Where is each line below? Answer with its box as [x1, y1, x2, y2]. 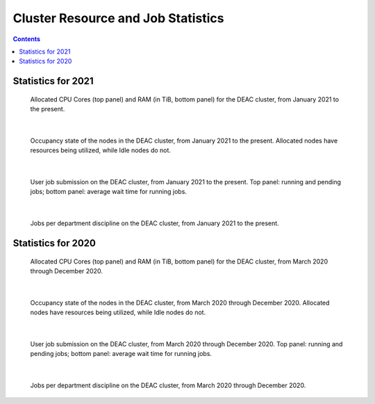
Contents [12, 35, 41, 43]
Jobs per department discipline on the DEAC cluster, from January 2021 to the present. [30, 219, 279, 227]
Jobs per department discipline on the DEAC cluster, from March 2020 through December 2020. [30, 381, 306, 389]
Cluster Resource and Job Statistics [12, 10, 224, 26]
